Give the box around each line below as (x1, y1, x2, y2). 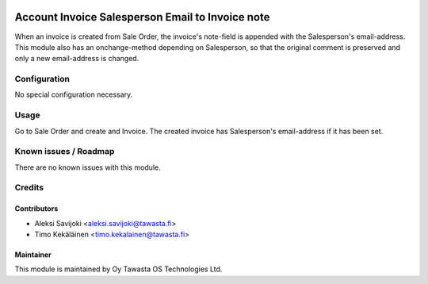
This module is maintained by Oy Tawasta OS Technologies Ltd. (14, 264, 223, 274)
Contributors (14, 204, 59, 213)
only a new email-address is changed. (14, 54, 139, 63)
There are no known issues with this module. (14, 163, 162, 172)
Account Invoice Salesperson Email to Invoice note (14, 10, 270, 24)
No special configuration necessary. (14, 90, 133, 99)
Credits (14, 182, 44, 194)
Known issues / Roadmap (14, 146, 115, 157)
